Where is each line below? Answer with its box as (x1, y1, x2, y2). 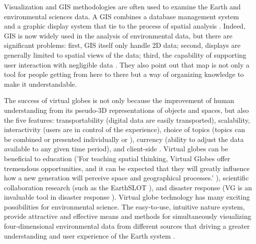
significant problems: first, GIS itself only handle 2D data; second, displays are (4, 40, 241, 50)
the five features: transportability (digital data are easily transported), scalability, (4, 114, 250, 125)
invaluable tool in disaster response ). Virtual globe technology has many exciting (4, 192, 250, 202)
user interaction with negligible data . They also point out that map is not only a (4, 59, 250, 70)
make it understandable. (4, 78, 77, 89)
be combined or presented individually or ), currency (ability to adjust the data (4, 134, 244, 144)
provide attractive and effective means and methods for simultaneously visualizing (4, 211, 252, 221)
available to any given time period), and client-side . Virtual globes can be (4, 143, 228, 154)
